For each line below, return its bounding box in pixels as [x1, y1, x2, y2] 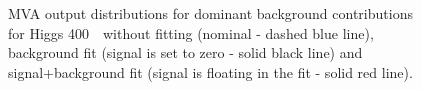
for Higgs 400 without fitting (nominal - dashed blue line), [8, 22, 374, 43]
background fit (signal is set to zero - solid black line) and [8, 42, 363, 63]
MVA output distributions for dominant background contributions [8, 3, 413, 23]
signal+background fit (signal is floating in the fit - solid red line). [8, 61, 413, 82]
